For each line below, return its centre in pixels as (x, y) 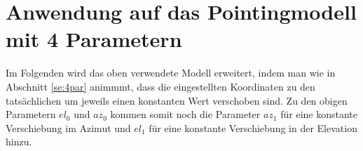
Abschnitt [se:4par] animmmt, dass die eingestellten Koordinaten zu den (160, 86)
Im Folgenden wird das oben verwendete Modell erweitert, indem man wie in (171, 73)
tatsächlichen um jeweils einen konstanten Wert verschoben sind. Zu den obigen (177, 100)
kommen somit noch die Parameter (185, 114)
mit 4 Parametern (94, 39)
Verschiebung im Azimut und (68, 127)
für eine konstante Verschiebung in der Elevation (253, 127)
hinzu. (19, 142)
